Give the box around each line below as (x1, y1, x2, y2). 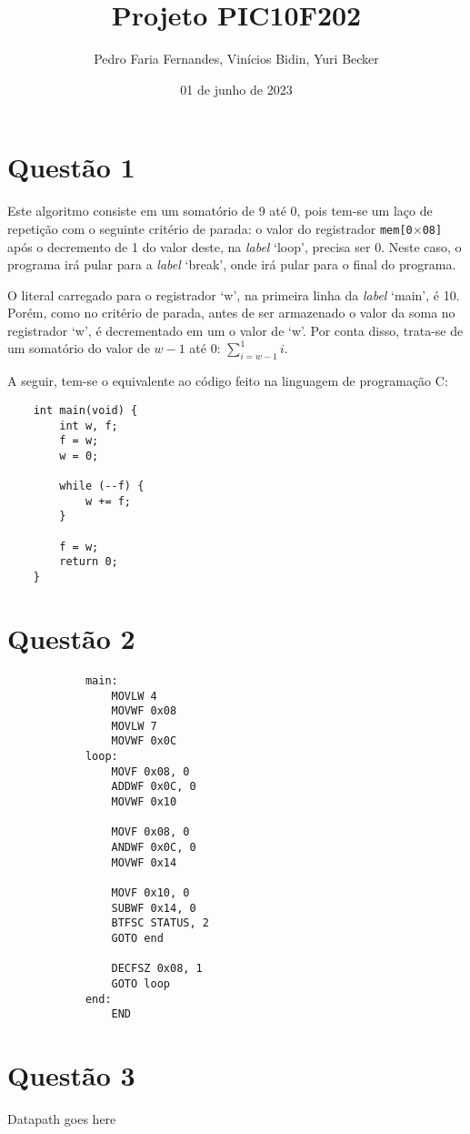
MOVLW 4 (111, 689, 157, 703)
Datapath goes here (7, 1109, 116, 1129)
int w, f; (59, 419, 118, 432)
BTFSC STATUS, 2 (111, 916, 209, 930)
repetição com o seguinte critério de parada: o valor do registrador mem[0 (7, 218, 413, 238)
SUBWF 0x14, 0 (111, 901, 196, 915)
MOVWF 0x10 (111, 795, 177, 809)
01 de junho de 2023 (180, 79, 293, 98)
